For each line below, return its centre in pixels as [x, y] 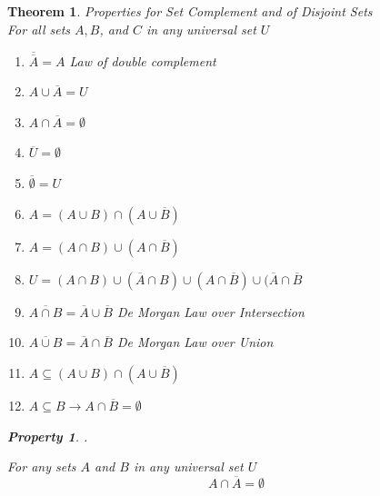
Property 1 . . [48, 436]
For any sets [42, 466]
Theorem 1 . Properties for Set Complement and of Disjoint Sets [190, 11]
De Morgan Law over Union [195, 342]
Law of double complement [143, 60]
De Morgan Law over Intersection [210, 311]
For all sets [39, 29]
